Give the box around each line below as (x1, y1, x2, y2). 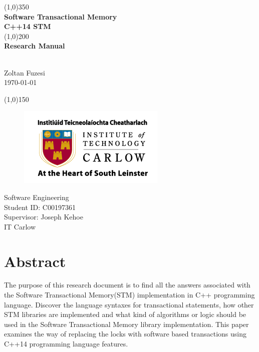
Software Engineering (4, 191, 69, 202)
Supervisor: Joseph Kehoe (4, 211, 83, 222)
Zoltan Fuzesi (4, 67, 45, 77)
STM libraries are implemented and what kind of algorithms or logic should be (4, 309, 246, 319)
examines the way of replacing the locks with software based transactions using (4, 328, 247, 339)
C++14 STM (4, 21, 51, 31)
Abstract (4, 250, 66, 271)
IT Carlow (4, 221, 36, 231)
